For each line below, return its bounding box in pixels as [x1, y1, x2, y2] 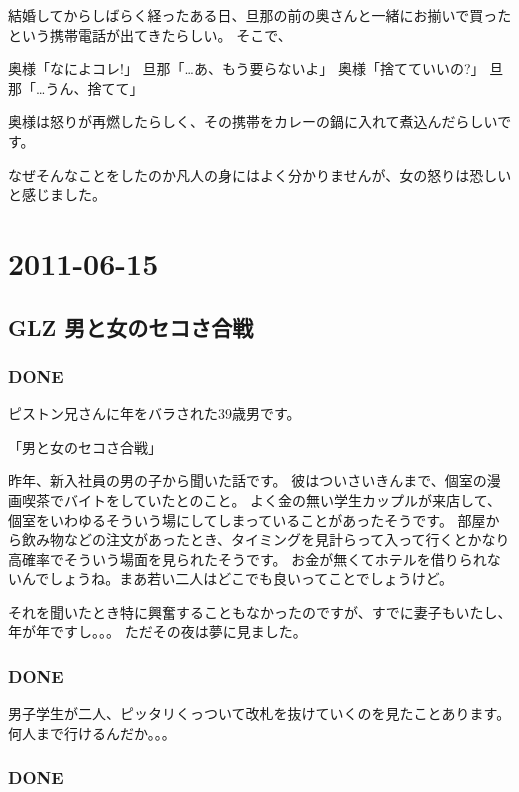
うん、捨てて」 [45, 77, 144, 98]
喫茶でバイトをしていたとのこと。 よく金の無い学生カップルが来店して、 [21, 489, 501, 510]
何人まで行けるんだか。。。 [8, 722, 176, 743]
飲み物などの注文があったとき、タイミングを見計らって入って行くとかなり [21, 529, 510, 550]
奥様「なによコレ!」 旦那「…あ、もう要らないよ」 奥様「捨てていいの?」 [8, 58, 485, 79]
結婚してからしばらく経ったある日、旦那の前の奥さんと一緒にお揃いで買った [8, 5, 512, 25]
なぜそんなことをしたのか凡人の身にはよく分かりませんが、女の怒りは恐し [8, 164, 498, 185]
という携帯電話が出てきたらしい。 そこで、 [8, 24, 292, 45]
